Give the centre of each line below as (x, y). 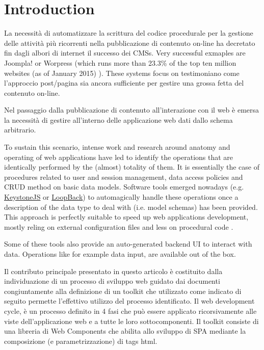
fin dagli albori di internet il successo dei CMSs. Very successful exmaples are (125, 53)
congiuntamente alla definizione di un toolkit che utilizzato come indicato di (123, 291)
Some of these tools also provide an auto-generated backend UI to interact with (128, 244)
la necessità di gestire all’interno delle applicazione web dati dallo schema (118, 119)
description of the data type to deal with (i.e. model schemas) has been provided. (131, 207)
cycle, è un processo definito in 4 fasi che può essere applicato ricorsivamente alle (130, 311)
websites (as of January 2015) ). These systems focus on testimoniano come (122, 73)
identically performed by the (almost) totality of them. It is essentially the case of (132, 167)
